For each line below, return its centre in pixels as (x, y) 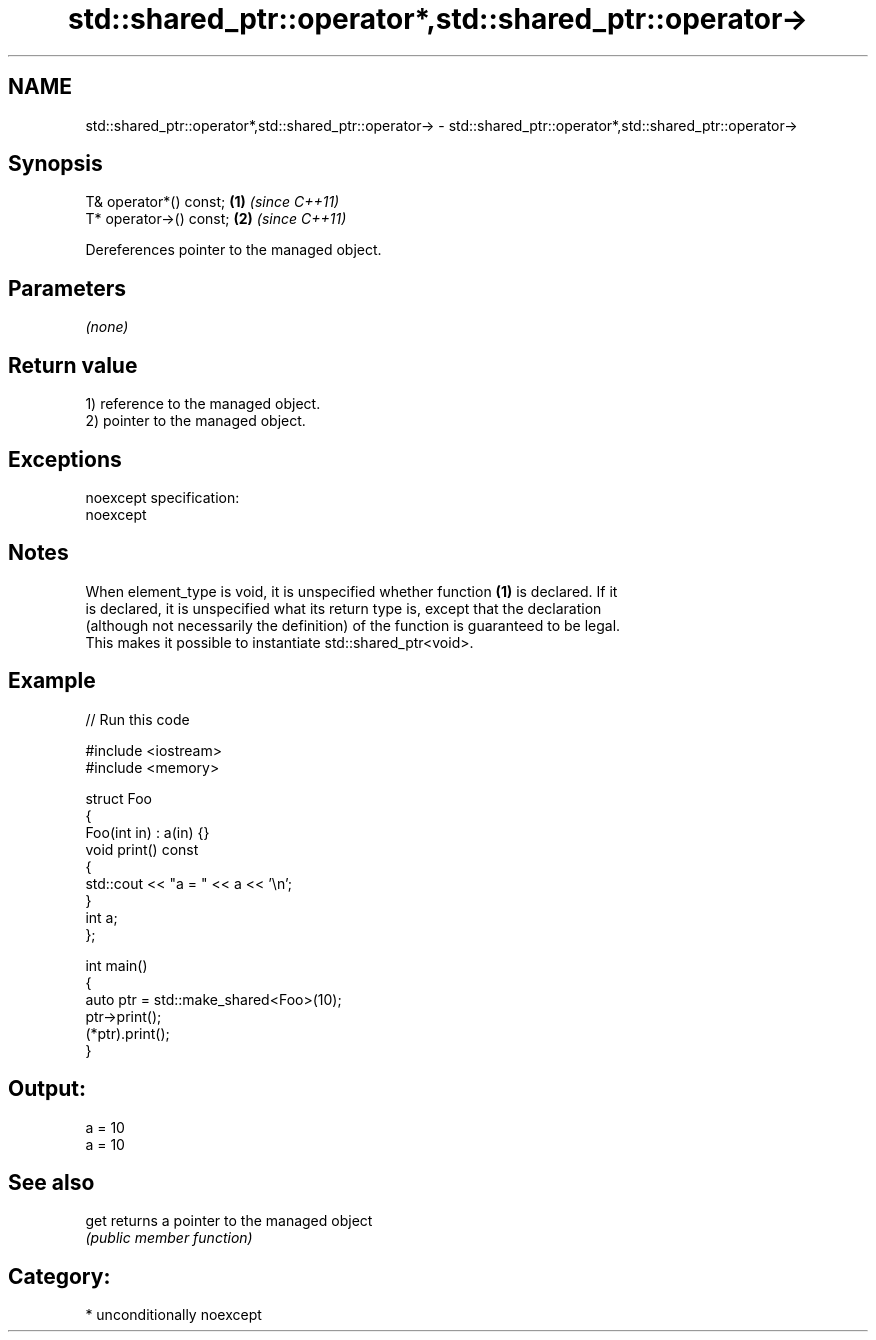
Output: (47, 1089)
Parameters (67, 288)
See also (51, 1182)
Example (52, 681)
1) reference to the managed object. (203, 404)
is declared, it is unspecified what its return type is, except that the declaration (343, 608)
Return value (73, 365)
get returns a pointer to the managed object (229, 1221)
